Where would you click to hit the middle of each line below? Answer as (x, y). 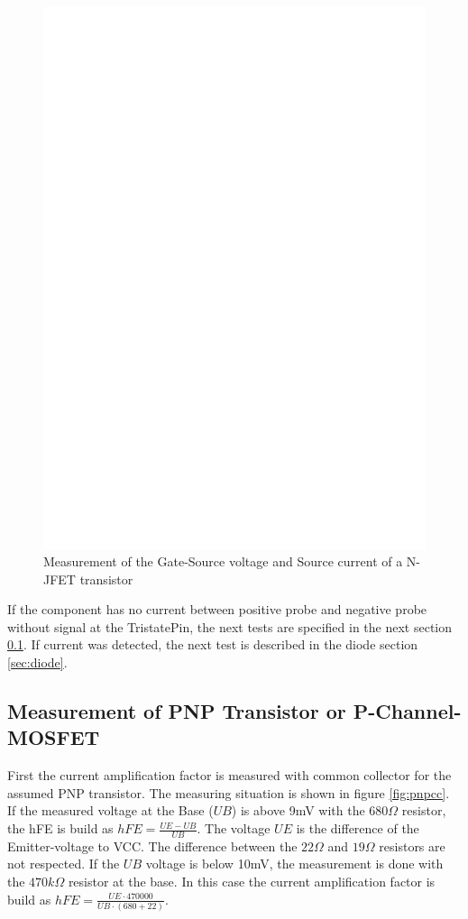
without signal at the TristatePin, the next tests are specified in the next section (230, 626)
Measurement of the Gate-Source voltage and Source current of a (223, 561)
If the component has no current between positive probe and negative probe (217, 609)
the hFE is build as (60, 828)
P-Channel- (407, 711)
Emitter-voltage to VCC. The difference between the (152, 845)
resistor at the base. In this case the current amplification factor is (252, 882)
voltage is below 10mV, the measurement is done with (294, 864)
